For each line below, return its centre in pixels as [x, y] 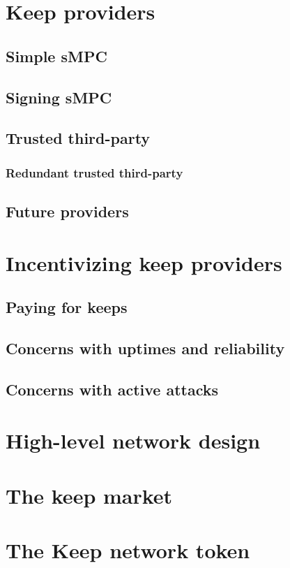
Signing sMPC [59, 97]
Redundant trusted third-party [94, 172]
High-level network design [133, 440]
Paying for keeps [67, 307]
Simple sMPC [56, 56]
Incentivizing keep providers [144, 262]
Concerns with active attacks [112, 389]
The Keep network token [128, 550]
